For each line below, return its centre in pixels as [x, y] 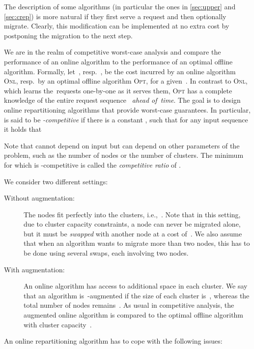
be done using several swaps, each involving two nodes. [106, 253]
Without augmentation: [39, 198]
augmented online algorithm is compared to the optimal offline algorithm [134, 315]
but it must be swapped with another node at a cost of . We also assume [133, 233]
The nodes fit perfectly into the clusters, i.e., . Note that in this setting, [132, 214]
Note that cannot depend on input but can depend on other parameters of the [122, 145]
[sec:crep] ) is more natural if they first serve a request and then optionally [115, 16]
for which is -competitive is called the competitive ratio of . [92, 164]
